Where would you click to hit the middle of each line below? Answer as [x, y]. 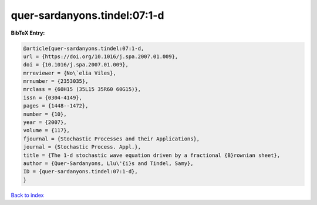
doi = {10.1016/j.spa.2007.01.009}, [76, 65]
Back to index [27, 195]
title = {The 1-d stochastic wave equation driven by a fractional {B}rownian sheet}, [152, 155]
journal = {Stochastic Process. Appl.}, [82, 147]
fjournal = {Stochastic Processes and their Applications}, [112, 139]
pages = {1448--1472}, [56, 106]
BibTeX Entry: [28, 33]
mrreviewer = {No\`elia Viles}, [70, 73]
